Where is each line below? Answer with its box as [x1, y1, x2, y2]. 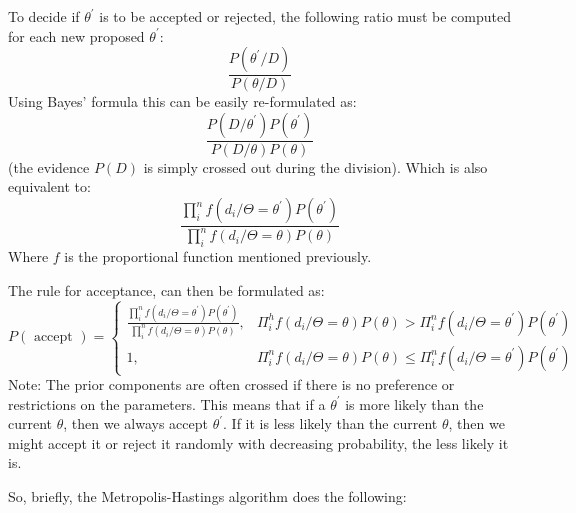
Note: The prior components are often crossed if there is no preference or [8, 374, 455, 395]
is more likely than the [345, 393, 484, 414]
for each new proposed [8, 25, 145, 46]
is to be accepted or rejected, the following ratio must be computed [99, 6, 511, 26]
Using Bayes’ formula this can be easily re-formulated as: [8, 91, 357, 112]
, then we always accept [63, 413, 208, 434]
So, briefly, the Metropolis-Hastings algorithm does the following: [8, 486, 407, 507]
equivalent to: [8, 176, 91, 197]
